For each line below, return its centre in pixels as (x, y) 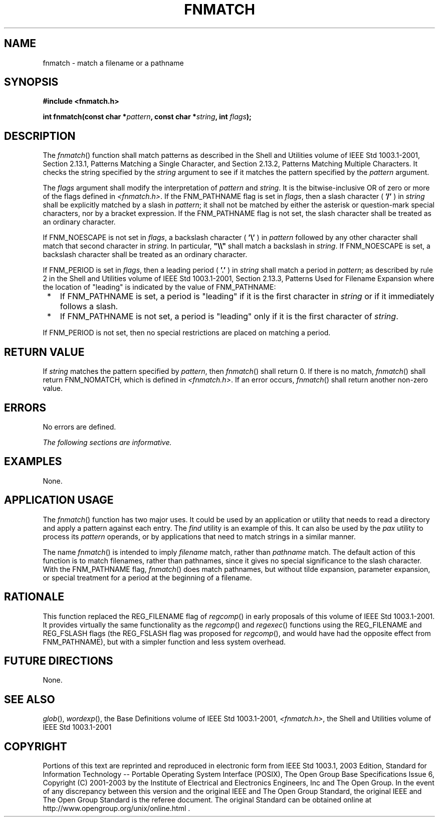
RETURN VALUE (44, 352)
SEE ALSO (30, 699)
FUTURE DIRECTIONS (59, 661)
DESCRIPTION (40, 136)
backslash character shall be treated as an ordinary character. (145, 255)
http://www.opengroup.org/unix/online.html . (117, 808)
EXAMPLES (33, 462)
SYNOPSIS (31, 82)
